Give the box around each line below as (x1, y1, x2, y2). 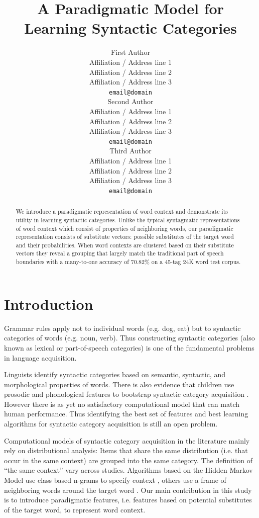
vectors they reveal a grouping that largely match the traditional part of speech (16, 249, 224, 257)
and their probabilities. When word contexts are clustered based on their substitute (16, 240, 234, 249)
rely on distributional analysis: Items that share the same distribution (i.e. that (4, 445, 248, 456)
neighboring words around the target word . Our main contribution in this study (4, 484, 252, 495)
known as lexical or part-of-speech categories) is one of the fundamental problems (4, 342, 254, 353)
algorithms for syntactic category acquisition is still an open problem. (4, 418, 218, 429)
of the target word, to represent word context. (4, 504, 146, 514)
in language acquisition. (4, 352, 77, 363)
